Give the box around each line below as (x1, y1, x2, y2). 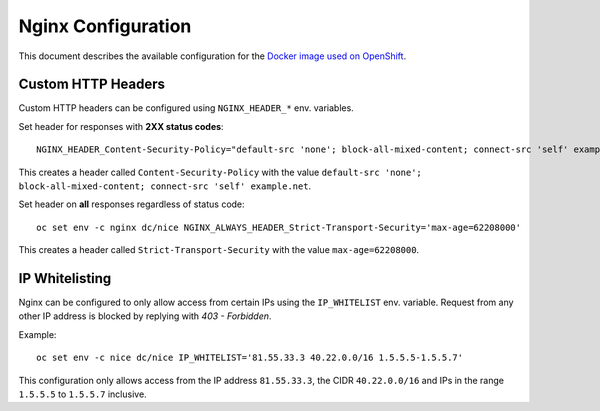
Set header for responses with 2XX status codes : (18, 120, 224, 132)
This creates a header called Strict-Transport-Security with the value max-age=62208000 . (18, 244, 420, 256)
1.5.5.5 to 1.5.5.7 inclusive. (18, 388, 147, 400)
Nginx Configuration (18, 15, 192, 37)
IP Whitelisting (18, 270, 112, 287)
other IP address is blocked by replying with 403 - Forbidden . (18, 310, 272, 322)
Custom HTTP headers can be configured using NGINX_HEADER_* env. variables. (18, 102, 354, 114)
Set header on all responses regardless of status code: (18, 198, 245, 210)
